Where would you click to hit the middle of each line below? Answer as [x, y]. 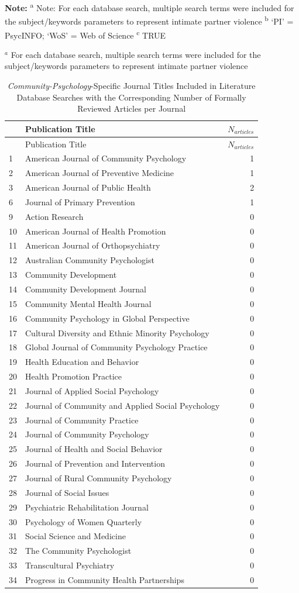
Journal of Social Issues [67, 492]
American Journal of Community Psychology [106, 158]
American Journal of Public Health [88, 187]
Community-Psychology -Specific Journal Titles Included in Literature [131, 85]
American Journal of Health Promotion [96, 231]
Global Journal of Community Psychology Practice [116, 347]
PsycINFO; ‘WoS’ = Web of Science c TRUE [85, 34]
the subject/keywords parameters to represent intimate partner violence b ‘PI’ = [149, 20]
